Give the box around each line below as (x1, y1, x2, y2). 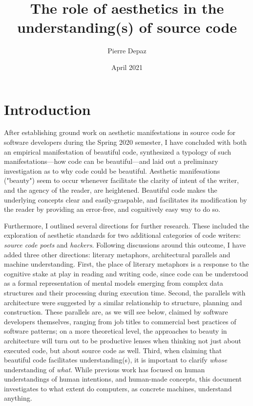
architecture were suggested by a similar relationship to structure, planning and (4, 297, 242, 307)
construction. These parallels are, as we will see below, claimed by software (4, 307, 228, 317)
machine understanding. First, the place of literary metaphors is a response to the (4, 259, 249, 269)
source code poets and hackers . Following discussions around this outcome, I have (4, 239, 246, 249)
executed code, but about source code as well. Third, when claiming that (4, 345, 222, 355)
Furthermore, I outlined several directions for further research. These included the (4, 220, 249, 230)
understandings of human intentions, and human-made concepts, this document (4, 374, 242, 384)
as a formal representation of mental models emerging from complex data (4, 278, 223, 288)
